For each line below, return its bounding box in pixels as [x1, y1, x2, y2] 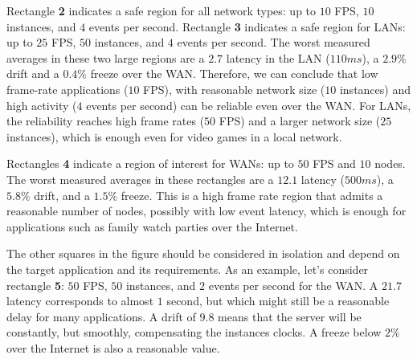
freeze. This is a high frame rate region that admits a [121, 186, 383, 203]
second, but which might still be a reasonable [166, 292, 390, 309]
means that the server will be [218, 308, 362, 324]
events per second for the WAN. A [208, 276, 378, 293]
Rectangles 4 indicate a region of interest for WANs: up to [6, 155, 294, 172]
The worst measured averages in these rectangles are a [6, 170, 274, 187]
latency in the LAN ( [226, 49, 330, 66]
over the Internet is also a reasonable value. [6, 339, 220, 356]
